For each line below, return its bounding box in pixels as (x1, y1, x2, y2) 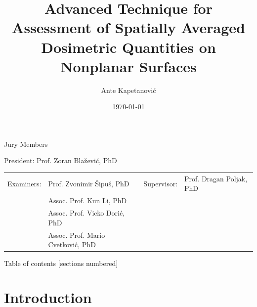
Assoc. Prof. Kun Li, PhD (48, 195, 127, 206)
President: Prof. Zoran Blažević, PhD (4, 155, 117, 166)
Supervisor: (143, 178, 178, 188)
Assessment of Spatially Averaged (12, 17, 245, 38)
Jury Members (4, 138, 48, 149)
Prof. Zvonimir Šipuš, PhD (48, 178, 129, 188)
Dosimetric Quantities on (41, 37, 216, 57)
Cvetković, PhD (48, 239, 96, 250)
